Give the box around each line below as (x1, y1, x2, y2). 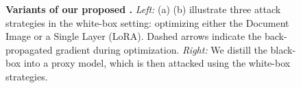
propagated (5, 42, 53, 56)
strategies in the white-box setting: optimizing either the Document (5, 15, 289, 30)
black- (270, 42, 296, 56)
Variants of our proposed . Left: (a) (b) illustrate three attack (5, 2, 281, 16)
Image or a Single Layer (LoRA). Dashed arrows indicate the (5, 29, 262, 43)
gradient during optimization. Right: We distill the (56, 42, 267, 56)
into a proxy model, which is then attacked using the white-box (23, 56, 291, 70)
